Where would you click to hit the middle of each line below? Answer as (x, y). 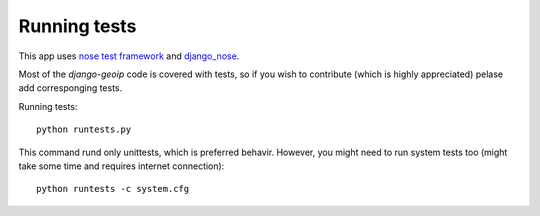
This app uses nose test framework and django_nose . (129, 56)
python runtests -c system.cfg (113, 189)
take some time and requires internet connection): (121, 166)
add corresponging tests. (70, 88)
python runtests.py (84, 129)
